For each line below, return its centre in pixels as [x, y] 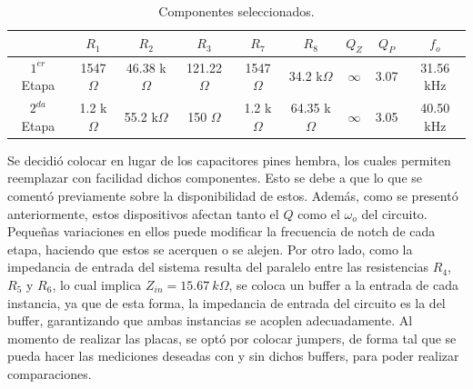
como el [319, 213]
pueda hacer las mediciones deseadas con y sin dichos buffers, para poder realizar [233, 356]
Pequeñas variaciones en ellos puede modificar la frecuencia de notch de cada [221, 231]
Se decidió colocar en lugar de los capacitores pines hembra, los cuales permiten [229, 160]
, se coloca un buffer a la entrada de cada [343, 284]
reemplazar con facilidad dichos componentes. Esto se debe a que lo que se [215, 178]
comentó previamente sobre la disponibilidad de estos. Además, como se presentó [233, 195]
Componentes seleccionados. [236, 11]
